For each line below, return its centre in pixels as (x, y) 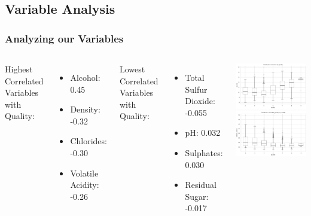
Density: (85, 109)
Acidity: (85, 185)
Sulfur (196, 89)
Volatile (84, 173)
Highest (19, 69)
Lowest (132, 69)
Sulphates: (204, 152)
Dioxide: (200, 101)
